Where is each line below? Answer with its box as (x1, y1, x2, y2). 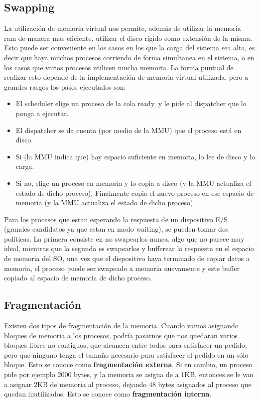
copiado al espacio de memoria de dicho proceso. (4, 272, 152, 283)
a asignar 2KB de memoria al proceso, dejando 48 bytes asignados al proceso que (4, 379, 252, 389)
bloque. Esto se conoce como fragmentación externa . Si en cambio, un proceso (4, 359, 253, 370)
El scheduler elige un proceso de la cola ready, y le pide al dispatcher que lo (15, 98, 247, 109)
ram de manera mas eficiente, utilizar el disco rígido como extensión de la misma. (4, 32, 253, 43)
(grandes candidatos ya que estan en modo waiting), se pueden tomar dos (4, 224, 229, 234)
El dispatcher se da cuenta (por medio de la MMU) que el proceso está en (15, 125, 242, 135)
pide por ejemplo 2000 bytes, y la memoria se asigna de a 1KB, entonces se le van (4, 369, 254, 380)
